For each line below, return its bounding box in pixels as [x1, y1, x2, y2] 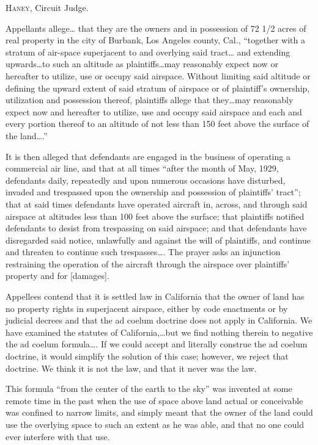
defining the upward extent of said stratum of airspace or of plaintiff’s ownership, [6, 81, 310, 94]
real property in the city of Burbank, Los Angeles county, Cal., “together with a [6, 34, 305, 46]
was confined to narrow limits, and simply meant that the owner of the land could [6, 406, 313, 419]
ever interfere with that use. [6, 430, 110, 443]
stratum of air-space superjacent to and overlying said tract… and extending [6, 45, 290, 58]
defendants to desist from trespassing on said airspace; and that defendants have [6, 222, 307, 234]
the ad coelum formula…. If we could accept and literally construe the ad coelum [6, 338, 308, 350]
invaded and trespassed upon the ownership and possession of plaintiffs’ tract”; [6, 186, 301, 198]
